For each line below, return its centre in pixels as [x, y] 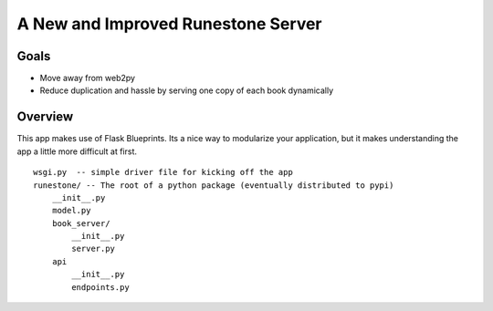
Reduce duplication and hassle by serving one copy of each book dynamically [187, 90]
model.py [71, 211]
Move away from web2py [88, 78]
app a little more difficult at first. [77, 151]
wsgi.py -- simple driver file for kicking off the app [163, 172]
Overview [45, 117]
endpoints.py [100, 287]
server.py [94, 249]
